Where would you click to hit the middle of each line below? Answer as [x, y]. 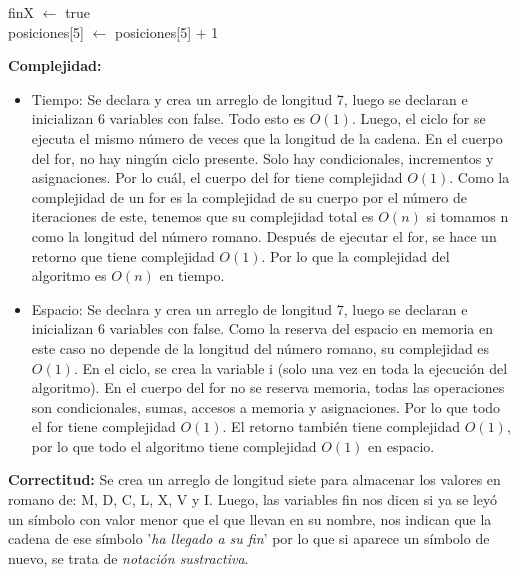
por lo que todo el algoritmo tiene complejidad [174, 445]
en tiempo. [192, 275]
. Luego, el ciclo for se [418, 118]
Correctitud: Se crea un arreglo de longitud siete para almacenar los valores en [254, 479]
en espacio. [401, 445]
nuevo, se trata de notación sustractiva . [128, 557]
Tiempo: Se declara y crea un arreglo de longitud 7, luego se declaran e [249, 98]
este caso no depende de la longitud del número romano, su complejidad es [260, 347]
